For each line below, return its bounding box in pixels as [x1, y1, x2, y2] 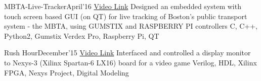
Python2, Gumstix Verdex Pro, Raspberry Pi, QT [4, 30, 159, 41]
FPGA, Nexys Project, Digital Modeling [4, 67, 129, 77]
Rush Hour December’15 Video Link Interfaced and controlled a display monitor [4, 47, 251, 58]
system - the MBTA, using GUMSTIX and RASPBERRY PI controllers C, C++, [4, 21, 257, 31]
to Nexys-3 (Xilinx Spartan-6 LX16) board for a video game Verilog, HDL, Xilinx [4, 57, 257, 67]
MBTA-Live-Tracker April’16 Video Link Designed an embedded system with [4, 1, 241, 11]
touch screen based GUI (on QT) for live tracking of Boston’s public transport [4, 11, 247, 21]
